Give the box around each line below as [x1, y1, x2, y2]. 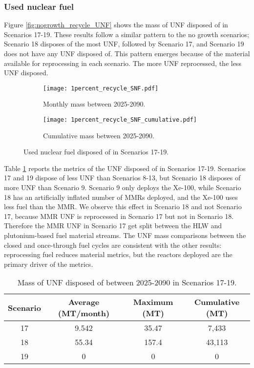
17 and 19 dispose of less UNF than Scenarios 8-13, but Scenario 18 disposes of [4, 173, 241, 183]
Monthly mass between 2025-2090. [43, 99, 146, 109]
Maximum [133, 296, 173, 308]
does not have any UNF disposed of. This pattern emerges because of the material [4, 48, 250, 58]
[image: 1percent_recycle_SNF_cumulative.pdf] [43, 116, 197, 124]
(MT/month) [58, 307, 110, 319]
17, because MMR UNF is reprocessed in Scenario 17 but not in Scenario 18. [4, 211, 234, 221]
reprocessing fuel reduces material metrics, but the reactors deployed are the [4, 249, 233, 260]
